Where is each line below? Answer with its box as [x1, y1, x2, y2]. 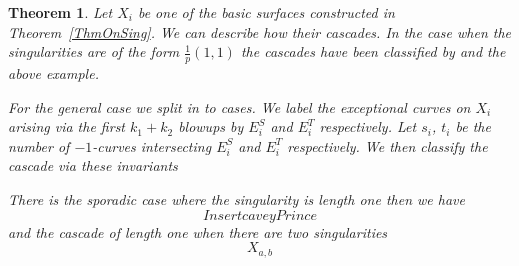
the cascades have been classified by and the [240, 41, 506, 62]
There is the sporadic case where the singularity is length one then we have [8, 188, 465, 209]
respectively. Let [319, 116, 417, 137]
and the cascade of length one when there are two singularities [8, 221, 388, 242]
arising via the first [8, 116, 126, 137]
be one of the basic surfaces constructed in [137, 2, 395, 22]
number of [8, 135, 70, 156]
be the [455, 116, 491, 137]
